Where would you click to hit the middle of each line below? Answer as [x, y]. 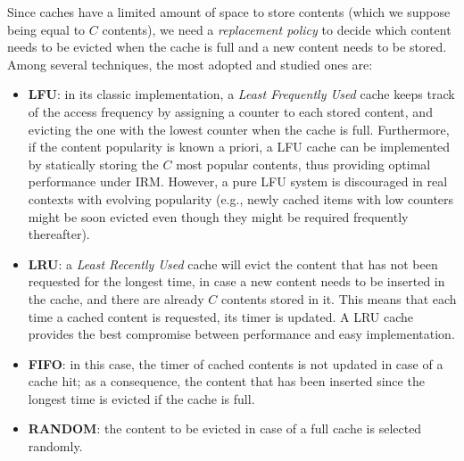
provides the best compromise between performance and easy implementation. [241, 334]
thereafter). [59, 234]
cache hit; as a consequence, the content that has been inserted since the [226, 381]
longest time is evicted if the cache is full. [141, 398]
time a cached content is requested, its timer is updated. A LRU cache [220, 316]
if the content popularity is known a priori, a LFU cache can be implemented [239, 147]
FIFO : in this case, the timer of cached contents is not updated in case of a [236, 363]
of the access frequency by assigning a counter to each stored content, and [230, 111]
